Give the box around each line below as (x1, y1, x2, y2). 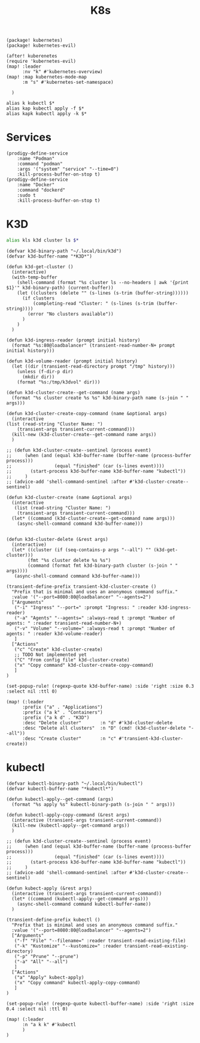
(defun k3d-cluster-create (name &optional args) (6, 494, 133, 500)
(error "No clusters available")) (28, 311, 114, 317)
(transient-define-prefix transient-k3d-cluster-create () (6, 584, 157, 589)
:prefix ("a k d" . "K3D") (22, 714, 90, 721)
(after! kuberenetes (6, 53, 58, 59)
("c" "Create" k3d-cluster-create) (14, 646, 103, 652)
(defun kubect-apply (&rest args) (6, 885, 93, 891)
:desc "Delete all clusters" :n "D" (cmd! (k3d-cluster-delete (22, 725, 186, 731)
